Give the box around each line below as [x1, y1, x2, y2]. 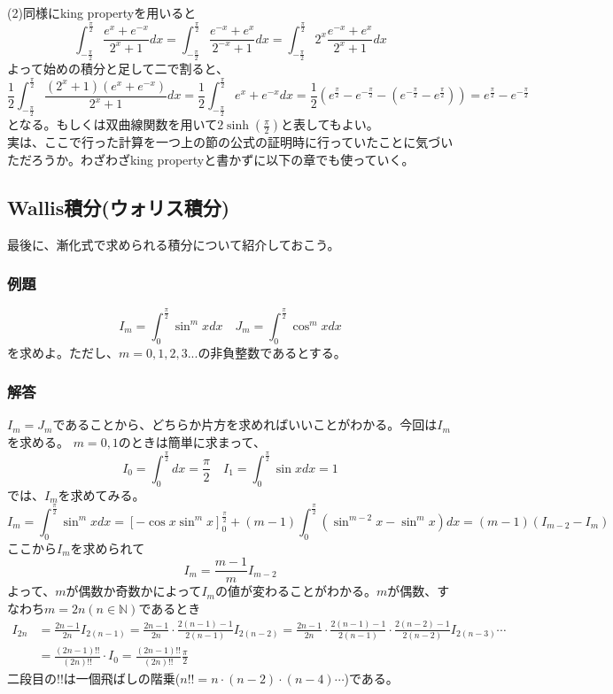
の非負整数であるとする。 [198, 343, 346, 361]
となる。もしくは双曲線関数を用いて [7, 115, 218, 134]
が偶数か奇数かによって [66, 582, 202, 600]
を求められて [70, 538, 145, 557]
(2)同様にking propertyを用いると [7, 4, 197, 21]
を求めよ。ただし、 [7, 343, 119, 361]
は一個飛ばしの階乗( [63, 668, 181, 687]
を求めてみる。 [58, 485, 145, 504]
